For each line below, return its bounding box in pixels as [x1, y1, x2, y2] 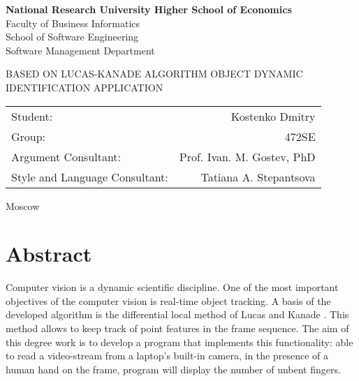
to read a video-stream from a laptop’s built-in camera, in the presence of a [6, 348, 329, 363]
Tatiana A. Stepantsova [200, 168, 316, 185]
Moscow [6, 198, 40, 213]
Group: [11, 128, 46, 144]
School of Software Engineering [6, 29, 139, 44]
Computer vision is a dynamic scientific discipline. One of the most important [6, 280, 339, 294]
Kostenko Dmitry [230, 107, 316, 124]
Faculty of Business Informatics [6, 15, 140, 30]
